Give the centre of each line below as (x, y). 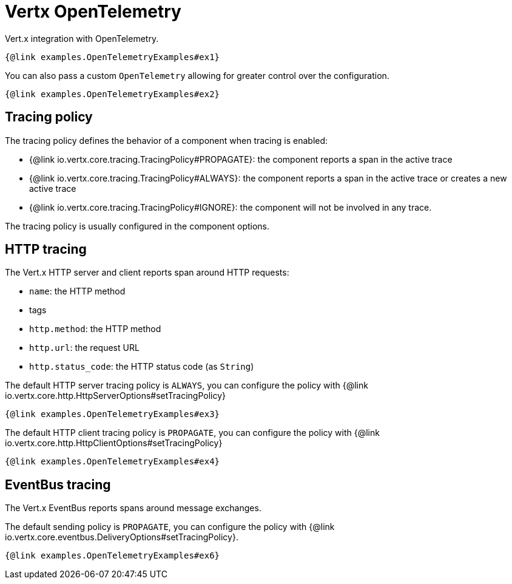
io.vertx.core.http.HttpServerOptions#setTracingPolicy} (116, 396)
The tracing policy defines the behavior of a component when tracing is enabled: (167, 140)
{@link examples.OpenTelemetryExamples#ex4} (113, 462)
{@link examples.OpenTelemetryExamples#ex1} (113, 57)
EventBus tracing (58, 484)
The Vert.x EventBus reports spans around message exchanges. (133, 508)
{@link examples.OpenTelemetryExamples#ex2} (113, 94)
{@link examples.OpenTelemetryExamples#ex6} (113, 556)
